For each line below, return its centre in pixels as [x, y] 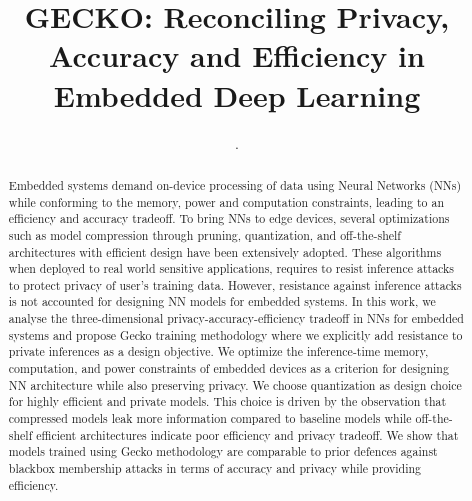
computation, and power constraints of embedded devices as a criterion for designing [228, 368]
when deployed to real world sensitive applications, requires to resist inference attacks [231, 268]
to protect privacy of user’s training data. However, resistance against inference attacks [235, 284]
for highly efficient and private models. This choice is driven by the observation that [227, 401]
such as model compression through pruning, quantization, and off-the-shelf [204, 234]
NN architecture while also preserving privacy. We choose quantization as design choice [235, 384]
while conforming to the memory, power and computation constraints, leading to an [226, 201]
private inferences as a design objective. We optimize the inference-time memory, [218, 351]
